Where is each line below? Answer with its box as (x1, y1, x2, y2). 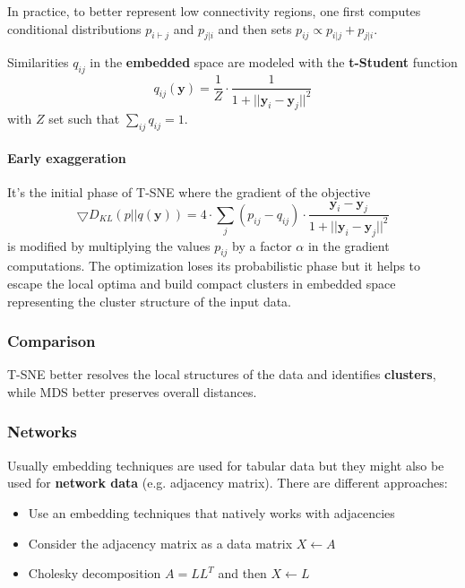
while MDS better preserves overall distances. (7, 382, 257, 401)
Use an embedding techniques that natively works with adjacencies (28, 503, 395, 522)
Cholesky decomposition (28, 564, 161, 583)
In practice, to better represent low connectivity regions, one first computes (7, 2, 421, 20)
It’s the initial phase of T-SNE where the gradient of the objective (7, 182, 371, 201)
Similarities (7, 53, 69, 72)
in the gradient (307, 236, 390, 255)
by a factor (232, 236, 292, 255)
